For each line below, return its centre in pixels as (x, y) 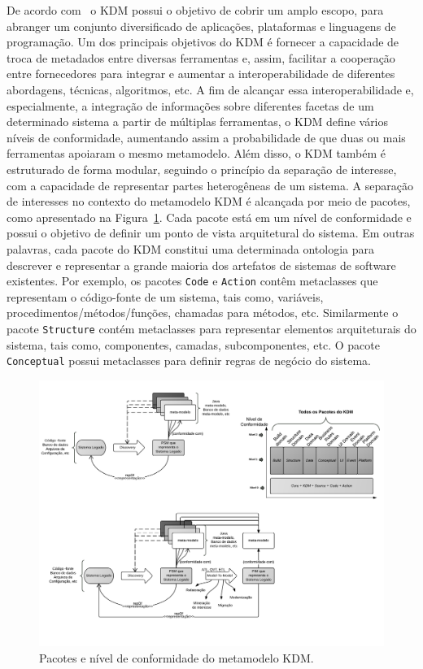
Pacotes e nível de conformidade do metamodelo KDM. (177, 657)
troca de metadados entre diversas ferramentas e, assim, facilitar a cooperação (201, 57)
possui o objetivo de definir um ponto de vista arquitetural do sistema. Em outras (211, 233)
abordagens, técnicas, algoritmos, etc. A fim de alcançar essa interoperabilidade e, (210, 89)
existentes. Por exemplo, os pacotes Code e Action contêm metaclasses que (192, 281)
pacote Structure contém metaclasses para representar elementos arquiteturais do (211, 328)
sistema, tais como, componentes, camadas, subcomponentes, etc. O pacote (193, 344)
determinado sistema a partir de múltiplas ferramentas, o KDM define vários (198, 122)
